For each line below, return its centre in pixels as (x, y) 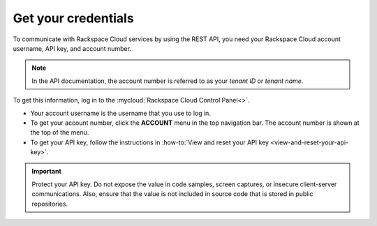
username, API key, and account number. (72, 48)
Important (47, 172)
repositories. (50, 204)
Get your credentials (73, 18)
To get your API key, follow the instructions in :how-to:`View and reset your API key (149, 142)
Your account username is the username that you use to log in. (120, 113)
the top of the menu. (60, 133)
